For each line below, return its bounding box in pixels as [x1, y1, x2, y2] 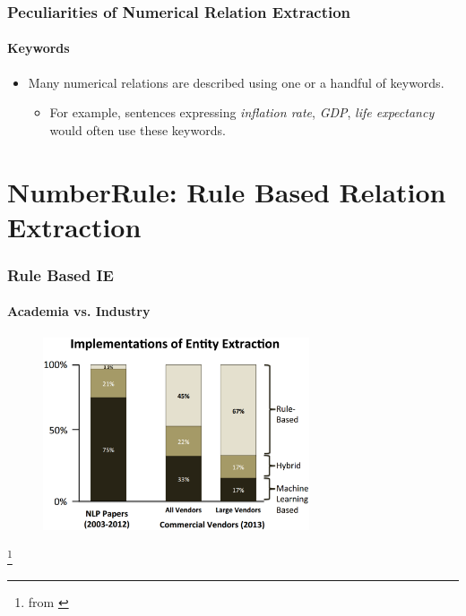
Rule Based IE [7, 263, 114, 286]
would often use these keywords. [49, 120, 226, 139]
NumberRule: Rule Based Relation [7, 173, 446, 210]
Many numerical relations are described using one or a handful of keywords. [28, 73, 444, 91]
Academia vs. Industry [7, 302, 151, 321]
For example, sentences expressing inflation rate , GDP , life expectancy [49, 103, 435, 122]
